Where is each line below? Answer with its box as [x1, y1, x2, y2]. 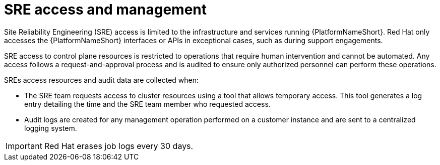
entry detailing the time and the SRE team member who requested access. [24, 99, 271, 108]
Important [6, 140, 42, 151]
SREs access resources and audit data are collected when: [4, 75, 199, 84]
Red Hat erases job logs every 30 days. [44, 140, 194, 151]
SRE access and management [4, 1, 207, 18]
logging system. [24, 123, 77, 132]
